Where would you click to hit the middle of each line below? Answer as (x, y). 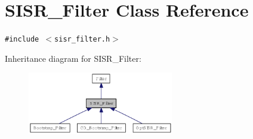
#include (22, 40)
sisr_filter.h (82, 40)
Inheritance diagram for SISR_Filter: (73, 58)
